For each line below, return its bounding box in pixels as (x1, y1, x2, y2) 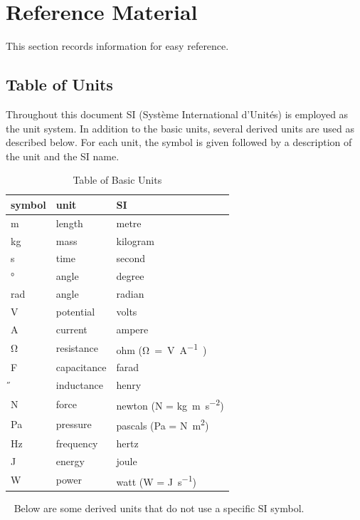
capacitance (55, 360, 107, 375)
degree (116, 269, 144, 284)
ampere (116, 321, 149, 336)
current (55, 321, 88, 336)
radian (116, 286, 144, 301)
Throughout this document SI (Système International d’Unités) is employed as (6, 106, 349, 121)
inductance (55, 377, 103, 392)
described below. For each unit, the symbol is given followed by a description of (6, 135, 352, 150)
